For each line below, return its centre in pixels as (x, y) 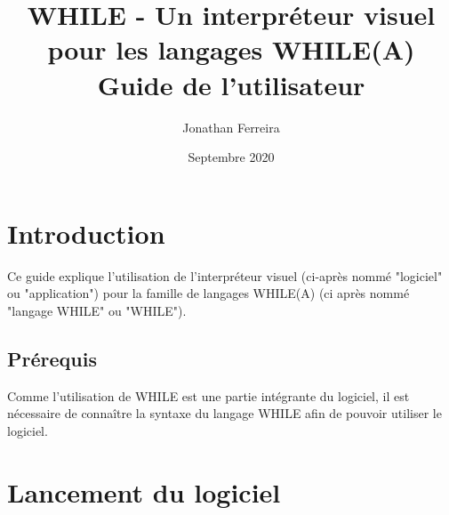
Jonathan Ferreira (231, 127)
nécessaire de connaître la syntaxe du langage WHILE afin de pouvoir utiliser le (224, 413)
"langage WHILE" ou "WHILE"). (97, 310)
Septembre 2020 (231, 157)
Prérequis (52, 358)
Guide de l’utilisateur (231, 84)
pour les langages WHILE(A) (231, 49)
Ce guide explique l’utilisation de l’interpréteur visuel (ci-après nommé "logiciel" (225, 275)
